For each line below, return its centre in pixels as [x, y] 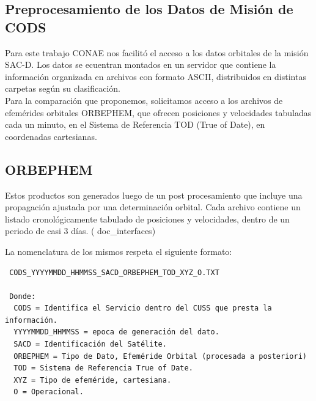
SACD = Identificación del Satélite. [90, 344]
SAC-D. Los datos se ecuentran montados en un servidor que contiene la [141, 64]
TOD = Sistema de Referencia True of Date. [103, 368]
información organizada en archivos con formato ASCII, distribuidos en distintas [156, 76]
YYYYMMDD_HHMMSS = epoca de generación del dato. [116, 332]
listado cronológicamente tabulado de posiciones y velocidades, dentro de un [147, 219]
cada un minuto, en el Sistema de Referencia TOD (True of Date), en [135, 124]
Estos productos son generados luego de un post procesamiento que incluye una [154, 195]
